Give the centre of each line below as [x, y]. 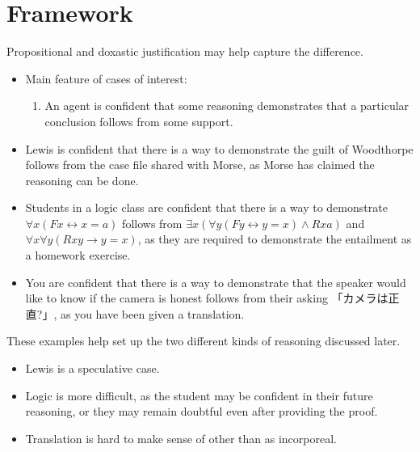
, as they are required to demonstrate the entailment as [275, 239]
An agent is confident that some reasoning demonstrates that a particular [227, 106]
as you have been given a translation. [152, 313]
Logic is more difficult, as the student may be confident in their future [199, 395]
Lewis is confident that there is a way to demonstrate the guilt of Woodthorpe [219, 148]
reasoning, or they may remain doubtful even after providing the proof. [202, 411]
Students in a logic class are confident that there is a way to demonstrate [206, 207]
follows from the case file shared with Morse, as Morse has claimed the [200, 165]
